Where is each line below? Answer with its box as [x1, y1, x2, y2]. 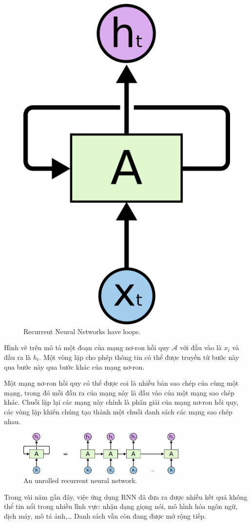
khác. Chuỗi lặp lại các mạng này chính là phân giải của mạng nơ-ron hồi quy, [4, 397, 238, 407]
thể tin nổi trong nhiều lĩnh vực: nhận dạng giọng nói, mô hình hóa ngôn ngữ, [4, 501, 237, 511]
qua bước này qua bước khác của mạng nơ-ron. [4, 361, 145, 372]
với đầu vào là [179, 342, 222, 353]
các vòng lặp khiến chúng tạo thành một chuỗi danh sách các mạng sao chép [4, 406, 232, 416]
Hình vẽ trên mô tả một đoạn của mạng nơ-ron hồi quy [4, 342, 170, 353]
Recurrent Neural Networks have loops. [23, 326, 141, 336]
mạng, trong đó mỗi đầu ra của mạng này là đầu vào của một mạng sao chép [4, 387, 235, 397]
